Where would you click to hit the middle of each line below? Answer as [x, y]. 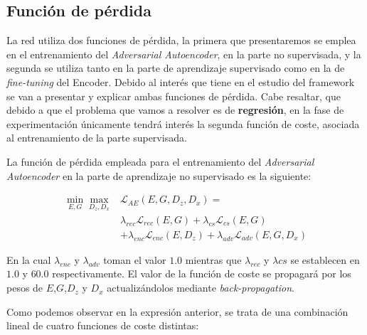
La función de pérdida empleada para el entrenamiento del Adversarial [160, 161]
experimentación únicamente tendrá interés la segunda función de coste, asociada [183, 123]
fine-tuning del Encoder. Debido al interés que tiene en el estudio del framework [181, 81]
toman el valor [135, 259]
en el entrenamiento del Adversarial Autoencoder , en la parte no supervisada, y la [184, 54]
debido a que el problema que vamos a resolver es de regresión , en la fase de [175, 110]
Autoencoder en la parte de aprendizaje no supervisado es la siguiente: [159, 175]
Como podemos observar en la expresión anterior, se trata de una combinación [177, 311]
